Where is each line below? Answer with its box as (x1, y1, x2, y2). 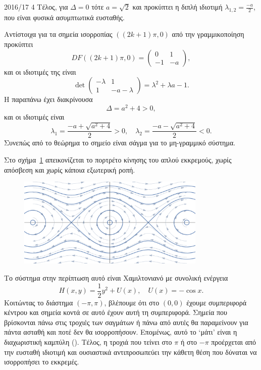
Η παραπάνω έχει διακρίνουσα (4, 94, 93, 104)
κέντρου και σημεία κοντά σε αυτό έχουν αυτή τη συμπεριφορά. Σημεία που (4, 307, 227, 318)
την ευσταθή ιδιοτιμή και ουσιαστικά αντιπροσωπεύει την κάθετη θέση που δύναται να (4, 346, 257, 357)
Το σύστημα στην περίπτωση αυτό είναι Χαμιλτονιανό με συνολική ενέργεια (4, 272, 228, 283)
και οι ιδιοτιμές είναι (4, 111, 65, 122)
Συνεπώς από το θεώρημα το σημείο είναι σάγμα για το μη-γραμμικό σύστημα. (4, 137, 236, 148)
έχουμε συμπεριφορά (186, 297, 247, 307)
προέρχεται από (211, 337, 256, 347)
